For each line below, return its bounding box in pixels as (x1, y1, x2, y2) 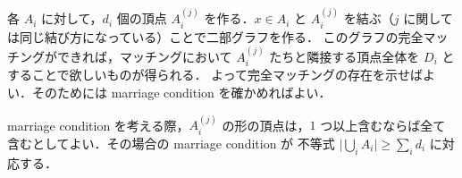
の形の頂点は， (222, 115, 310, 134)
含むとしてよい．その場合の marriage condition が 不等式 (7, 133, 335, 152)
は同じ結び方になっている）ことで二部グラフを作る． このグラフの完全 (7, 27, 424, 46)
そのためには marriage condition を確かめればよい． (31, 83, 332, 102)
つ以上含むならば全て (320, 115, 446, 134)
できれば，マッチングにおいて (56, 47, 232, 66)
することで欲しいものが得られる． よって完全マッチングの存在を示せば (7, 65, 424, 84)
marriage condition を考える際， (7, 115, 189, 134)
